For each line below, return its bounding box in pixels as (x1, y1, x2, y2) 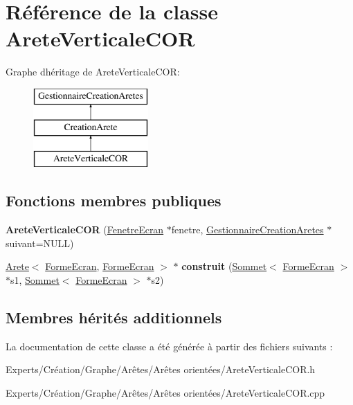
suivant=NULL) (6, 235, 74, 250)
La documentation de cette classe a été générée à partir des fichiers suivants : (6, 339, 333, 353)
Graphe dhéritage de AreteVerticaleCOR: (6, 64, 180, 79)
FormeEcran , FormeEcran (45, 259, 154, 273)
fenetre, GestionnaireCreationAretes (171, 222, 324, 237)
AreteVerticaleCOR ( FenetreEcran (6, 222, 164, 237)
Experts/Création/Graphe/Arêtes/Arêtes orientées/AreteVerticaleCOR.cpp (6, 385, 325, 399)
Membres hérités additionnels (6, 306, 222, 327)
